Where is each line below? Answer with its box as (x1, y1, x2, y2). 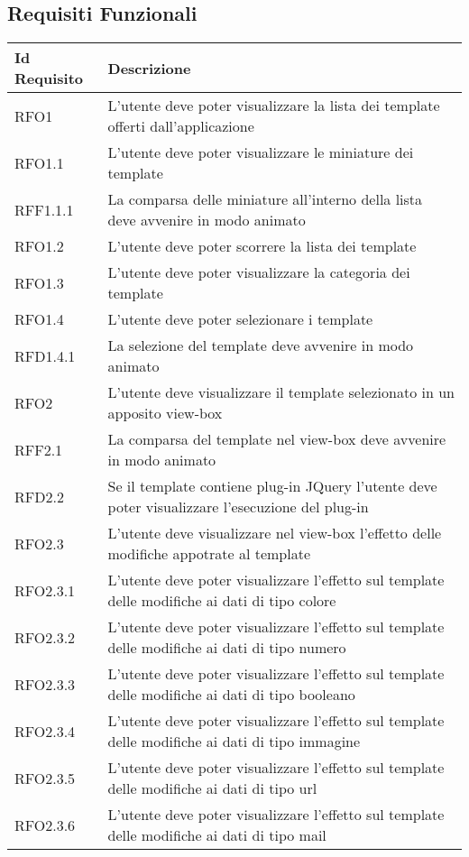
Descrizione (107, 57, 191, 78)
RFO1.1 (14, 152, 64, 173)
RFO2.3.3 (14, 673, 76, 695)
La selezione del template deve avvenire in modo (107, 335, 414, 356)
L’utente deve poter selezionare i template (107, 309, 373, 330)
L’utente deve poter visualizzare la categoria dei (107, 262, 410, 283)
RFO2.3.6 (14, 814, 76, 835)
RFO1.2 (14, 235, 64, 257)
